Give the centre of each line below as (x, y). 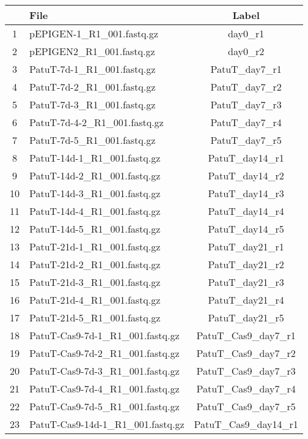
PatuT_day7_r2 (246, 87)
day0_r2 (246, 51)
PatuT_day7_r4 (246, 122)
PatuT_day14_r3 (246, 193)
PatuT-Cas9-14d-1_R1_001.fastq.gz (107, 424)
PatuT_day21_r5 (246, 317)
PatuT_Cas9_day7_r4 (246, 388)
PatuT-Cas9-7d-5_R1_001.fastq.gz (105, 406)
